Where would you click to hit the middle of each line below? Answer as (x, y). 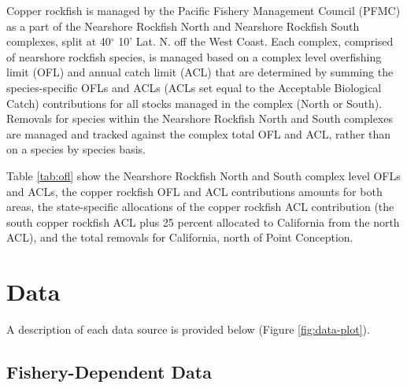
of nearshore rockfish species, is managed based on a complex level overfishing (194, 56)
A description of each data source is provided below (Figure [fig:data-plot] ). (188, 329)
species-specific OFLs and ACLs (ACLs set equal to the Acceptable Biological (194, 87)
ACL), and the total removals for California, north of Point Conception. (180, 237)
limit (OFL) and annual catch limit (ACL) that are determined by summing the (200, 72)
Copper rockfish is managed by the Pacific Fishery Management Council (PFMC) (203, 10)
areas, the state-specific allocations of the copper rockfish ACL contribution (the (200, 207)
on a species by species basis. (76, 149)
